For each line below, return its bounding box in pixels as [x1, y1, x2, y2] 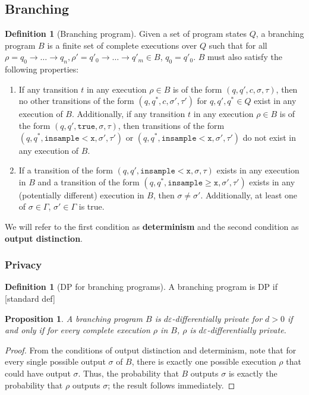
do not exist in [242, 131, 296, 143]
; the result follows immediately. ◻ [108, 378, 235, 391]
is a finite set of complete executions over [47, 39, 197, 51]
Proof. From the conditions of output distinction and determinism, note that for [5, 343, 297, 356]
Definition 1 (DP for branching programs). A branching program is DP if [5, 280, 278, 293]
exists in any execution [216, 164, 299, 176]
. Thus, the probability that [78, 366, 179, 379]
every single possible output [5, 355, 106, 368]
